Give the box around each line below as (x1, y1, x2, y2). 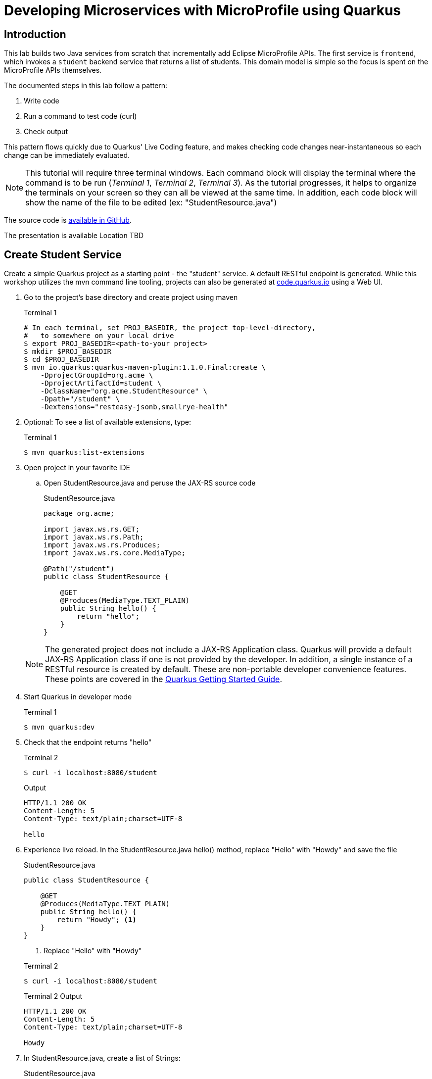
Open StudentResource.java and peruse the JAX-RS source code (44, 479, 256, 488)
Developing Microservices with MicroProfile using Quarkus (4, 2, 401, 19)
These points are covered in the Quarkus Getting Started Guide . (45, 674, 282, 685)
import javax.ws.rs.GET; (44, 525, 140, 534)
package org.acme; (44, 509, 115, 518)
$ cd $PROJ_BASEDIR (24, 355, 99, 364)
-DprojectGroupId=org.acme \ (40, 371, 153, 380)
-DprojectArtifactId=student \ (40, 379, 162, 388)
